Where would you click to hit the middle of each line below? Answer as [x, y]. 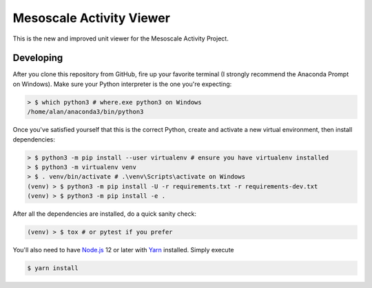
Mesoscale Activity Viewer [91, 18]
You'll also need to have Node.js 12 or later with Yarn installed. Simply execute [123, 250]
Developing [38, 58]
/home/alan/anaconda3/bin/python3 [85, 112]
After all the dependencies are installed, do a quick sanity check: [104, 214]
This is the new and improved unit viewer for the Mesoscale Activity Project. [121, 38]
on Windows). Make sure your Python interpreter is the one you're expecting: [122, 84]
